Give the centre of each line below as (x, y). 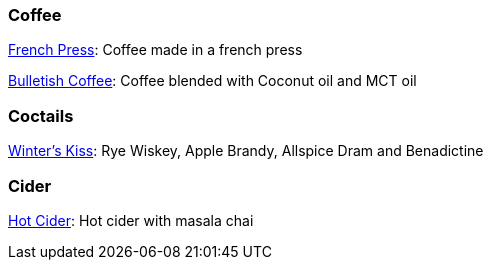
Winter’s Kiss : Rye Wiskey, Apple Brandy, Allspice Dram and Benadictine (246, 151)
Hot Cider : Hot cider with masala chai (131, 220)
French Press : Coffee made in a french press (155, 50)
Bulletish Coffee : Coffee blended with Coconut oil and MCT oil (212, 81)
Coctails (41, 115)
